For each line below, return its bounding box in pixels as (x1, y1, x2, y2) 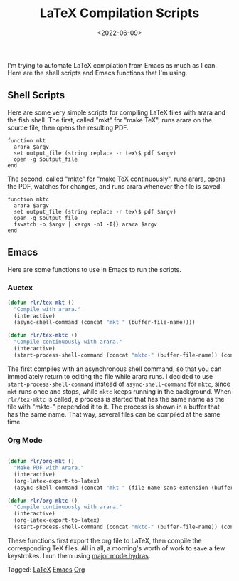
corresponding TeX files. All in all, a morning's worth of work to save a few (7, 543, 225, 553)
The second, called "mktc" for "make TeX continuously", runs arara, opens (7, 174, 226, 183)
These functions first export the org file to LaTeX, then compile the (7, 536, 203, 545)
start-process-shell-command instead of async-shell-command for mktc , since (7, 380, 231, 388)
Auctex (7, 283, 33, 293)
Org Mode (7, 435, 43, 445)
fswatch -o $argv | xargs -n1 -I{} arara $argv (14, 221, 158, 228)
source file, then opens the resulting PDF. (7, 123, 129, 132)
